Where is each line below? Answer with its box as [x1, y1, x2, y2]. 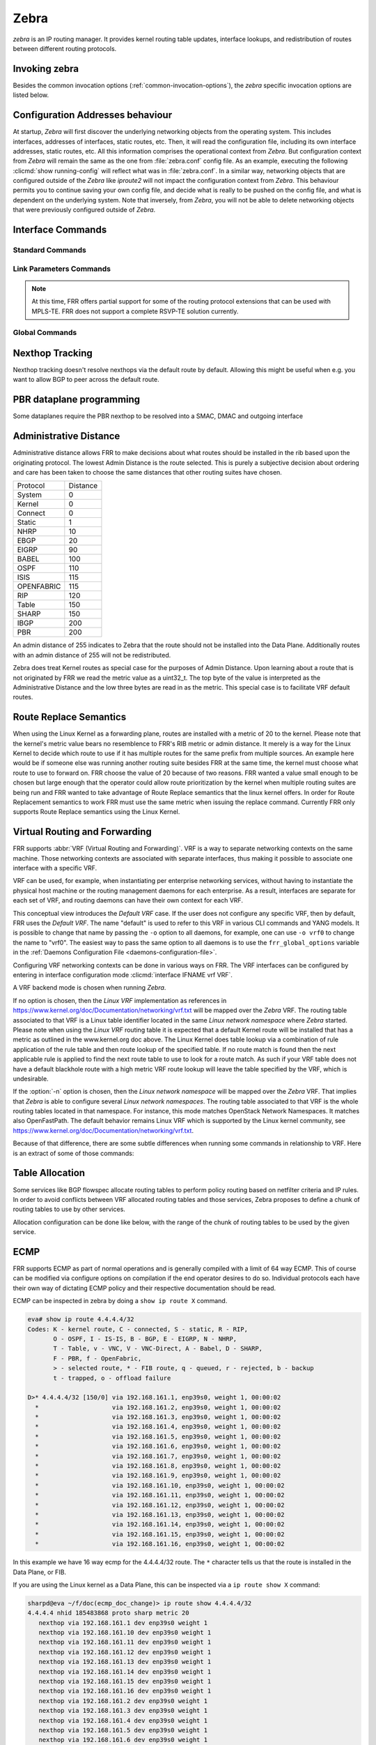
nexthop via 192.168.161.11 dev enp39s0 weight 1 [38, 1638, 212, 1647]
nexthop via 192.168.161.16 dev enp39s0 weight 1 [38, 1687, 212, 1695]
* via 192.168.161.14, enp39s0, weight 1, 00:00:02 [35, 1520, 285, 1529]
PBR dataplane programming [13, 394, 141, 406]
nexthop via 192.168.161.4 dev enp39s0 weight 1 [38, 1716, 208, 1724]
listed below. [13, 91, 49, 99]
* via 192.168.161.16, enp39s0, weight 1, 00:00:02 [35, 1540, 285, 1548]
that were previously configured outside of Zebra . [13, 206, 156, 214]
